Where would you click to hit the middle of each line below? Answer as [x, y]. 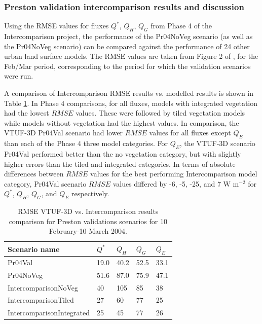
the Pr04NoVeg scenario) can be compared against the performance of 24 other [127, 46]
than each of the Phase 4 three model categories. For [86, 143]
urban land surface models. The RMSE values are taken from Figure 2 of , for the [131, 56]
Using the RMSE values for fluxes [57, 26]
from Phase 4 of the [181, 26]
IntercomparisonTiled [41, 300]
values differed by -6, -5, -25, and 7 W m [176, 183]
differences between [34, 174]
